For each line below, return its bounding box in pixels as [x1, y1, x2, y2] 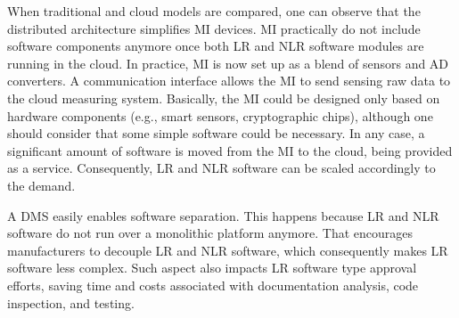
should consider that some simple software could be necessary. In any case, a [7, 124, 425, 143]
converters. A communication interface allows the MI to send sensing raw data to [7, 71, 451, 90]
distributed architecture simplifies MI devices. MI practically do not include [7, 19, 421, 37]
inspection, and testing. [7, 293, 135, 312]
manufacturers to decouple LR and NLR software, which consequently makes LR [7, 241, 448, 259]
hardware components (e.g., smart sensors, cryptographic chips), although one [7, 106, 433, 125]
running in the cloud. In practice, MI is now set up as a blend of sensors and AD [7, 53, 449, 72]
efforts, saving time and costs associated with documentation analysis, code [7, 275, 419, 294]
